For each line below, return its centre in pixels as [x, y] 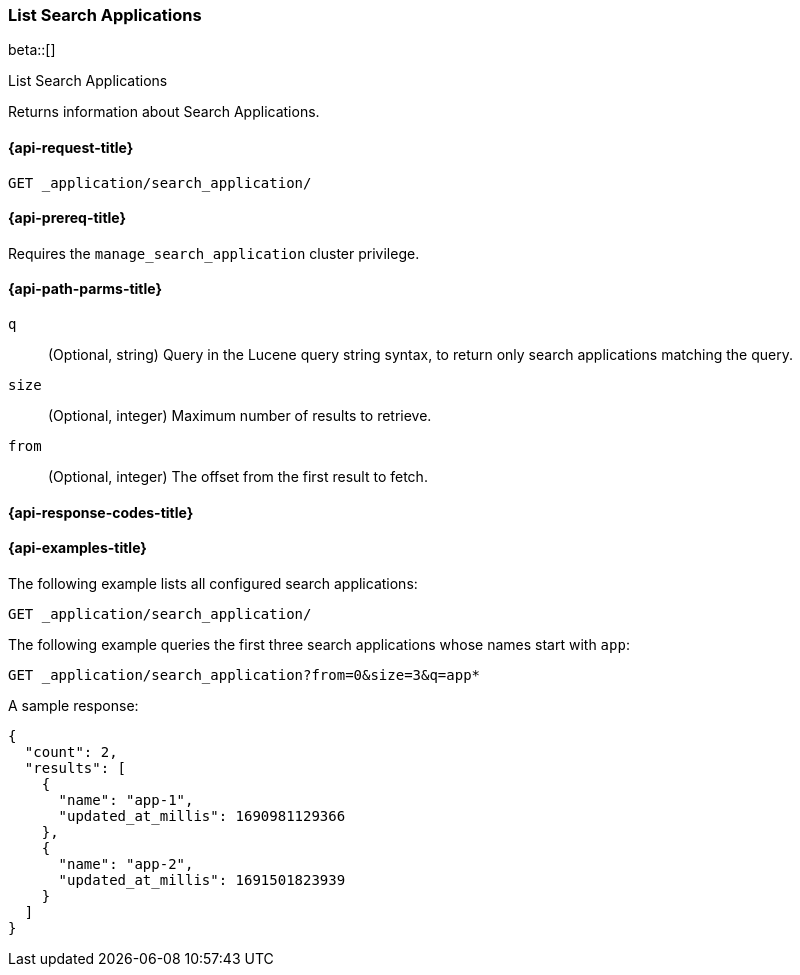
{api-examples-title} [77, 548]
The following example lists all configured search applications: [213, 583]
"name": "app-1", [126, 799]
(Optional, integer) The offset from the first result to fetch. [238, 477]
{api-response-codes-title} [101, 512]
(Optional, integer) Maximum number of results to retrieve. [240, 416]
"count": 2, [71, 751]
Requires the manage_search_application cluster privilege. [214, 253]
